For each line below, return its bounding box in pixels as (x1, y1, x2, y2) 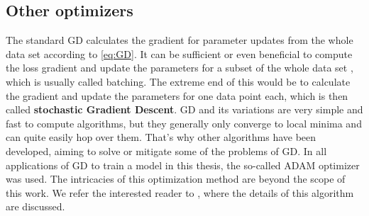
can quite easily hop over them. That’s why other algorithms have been (6, 130, 316, 144)
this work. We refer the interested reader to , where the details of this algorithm (6, 185, 354, 200)
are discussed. (6, 199, 65, 214)
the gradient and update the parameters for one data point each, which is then (6, 88, 348, 103)
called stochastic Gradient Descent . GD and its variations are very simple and (6, 102, 363, 117)
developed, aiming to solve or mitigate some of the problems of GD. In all (6, 143, 327, 158)
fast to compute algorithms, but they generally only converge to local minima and (6, 115, 362, 130)
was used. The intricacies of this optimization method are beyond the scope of (6, 171, 346, 186)
